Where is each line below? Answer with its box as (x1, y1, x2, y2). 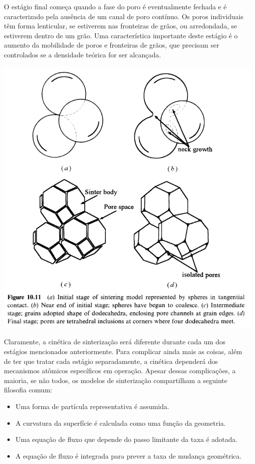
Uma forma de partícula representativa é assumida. (15, 401, 169, 411)
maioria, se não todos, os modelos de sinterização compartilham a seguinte (4, 375, 228, 385)
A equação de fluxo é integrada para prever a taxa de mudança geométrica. (15, 450, 242, 461)
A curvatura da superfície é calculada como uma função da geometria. (15, 417, 226, 428)
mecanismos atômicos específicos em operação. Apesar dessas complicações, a (4, 365, 236, 376)
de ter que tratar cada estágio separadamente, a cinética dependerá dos (4, 356, 218, 366)
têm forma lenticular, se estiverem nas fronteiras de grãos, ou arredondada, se (4, 21, 237, 31)
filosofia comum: (4, 385, 52, 395)
